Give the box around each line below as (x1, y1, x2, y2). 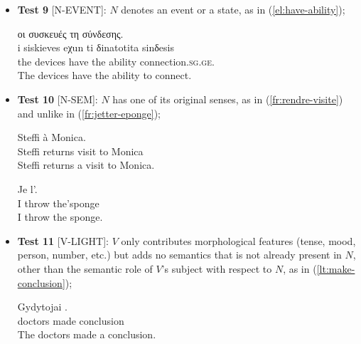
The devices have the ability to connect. (17, 68, 192, 83)
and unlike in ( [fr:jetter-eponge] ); (17, 105, 161, 120)
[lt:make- (316, 261, 355, 276)
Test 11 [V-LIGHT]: (17, 233, 109, 248)
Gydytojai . (17, 299, 68, 314)
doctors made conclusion (17, 313, 124, 328)
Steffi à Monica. (17, 130, 86, 145)
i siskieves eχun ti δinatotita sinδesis (17, 40, 174, 55)
